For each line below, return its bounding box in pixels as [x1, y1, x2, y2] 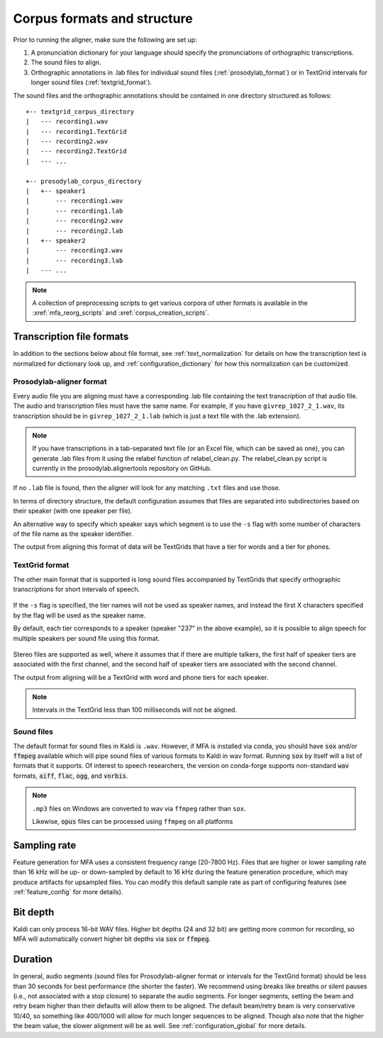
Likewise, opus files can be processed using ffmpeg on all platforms [32, 817, 233, 825]
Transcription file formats [13, 330, 129, 343]
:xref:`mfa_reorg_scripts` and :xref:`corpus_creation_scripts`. [32, 308, 209, 317]
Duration [13, 954, 53, 966]
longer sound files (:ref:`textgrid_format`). [30, 78, 152, 86]
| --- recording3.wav [26, 247, 123, 255]
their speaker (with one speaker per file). [13, 507, 133, 515]
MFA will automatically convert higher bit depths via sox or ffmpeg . [13, 934, 211, 943]
